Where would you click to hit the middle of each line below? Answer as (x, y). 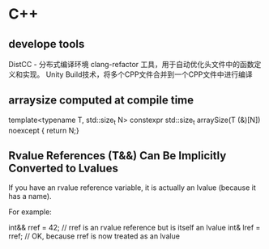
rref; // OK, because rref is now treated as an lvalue (94, 236)
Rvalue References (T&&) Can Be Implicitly (117, 156)
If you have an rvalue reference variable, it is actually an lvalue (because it (132, 188)
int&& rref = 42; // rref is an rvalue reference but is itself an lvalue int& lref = (134, 228)
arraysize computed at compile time (101, 101)
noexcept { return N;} (44, 130)
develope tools (47, 44)
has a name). (30, 196)
